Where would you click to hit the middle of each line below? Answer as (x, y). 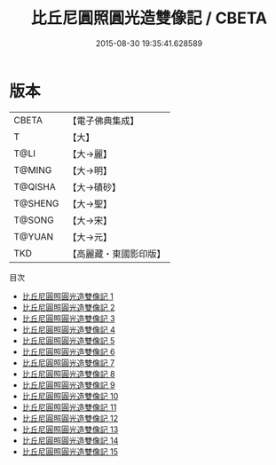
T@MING (33, 169)
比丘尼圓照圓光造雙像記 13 (70, 429)
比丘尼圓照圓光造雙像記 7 (68, 363)
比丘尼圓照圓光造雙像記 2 (68, 307)
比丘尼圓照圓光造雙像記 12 (70, 418)
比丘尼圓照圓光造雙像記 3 (68, 318)
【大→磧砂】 (95, 187)
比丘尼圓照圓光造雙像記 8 (68, 374)
